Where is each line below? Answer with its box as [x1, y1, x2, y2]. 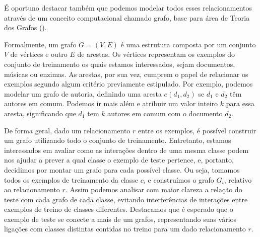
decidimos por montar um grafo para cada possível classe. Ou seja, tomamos [4, 164, 240, 175]
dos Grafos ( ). [4, 22, 47, 33]
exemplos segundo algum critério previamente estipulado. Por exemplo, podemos [4, 78, 253, 89]
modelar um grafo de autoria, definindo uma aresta [4, 88, 162, 99]
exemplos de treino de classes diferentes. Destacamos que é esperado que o [4, 204, 233, 214]
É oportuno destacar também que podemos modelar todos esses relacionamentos [4, 3, 252, 13]
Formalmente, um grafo [4, 39, 77, 49]
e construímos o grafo [148, 174, 214, 185]
